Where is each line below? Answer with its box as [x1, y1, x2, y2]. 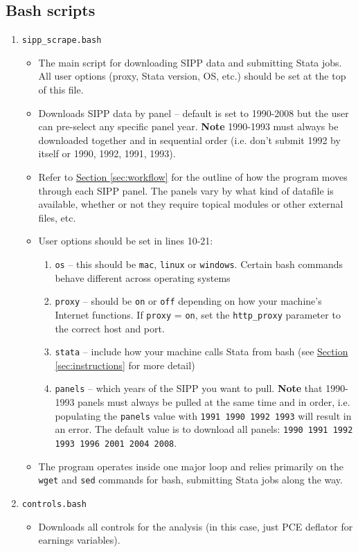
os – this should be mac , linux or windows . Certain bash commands [55, 256, 343, 271]
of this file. [38, 82, 84, 97]
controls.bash [21, 499, 87, 509]
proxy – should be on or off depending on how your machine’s [55, 294, 322, 308]
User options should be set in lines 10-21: [38, 233, 213, 248]
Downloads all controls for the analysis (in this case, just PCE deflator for [38, 519, 353, 533]
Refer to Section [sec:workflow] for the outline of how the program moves [38, 170, 348, 184]
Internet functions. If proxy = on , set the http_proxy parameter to [55, 307, 341, 321]
